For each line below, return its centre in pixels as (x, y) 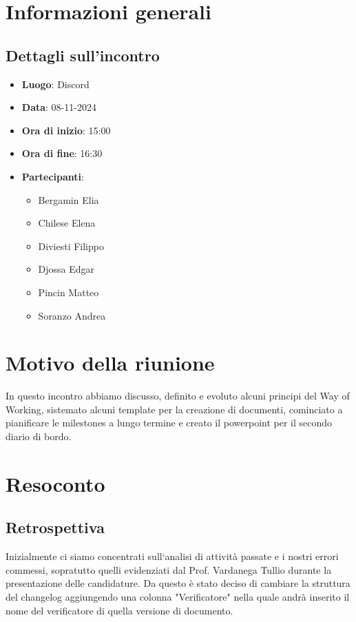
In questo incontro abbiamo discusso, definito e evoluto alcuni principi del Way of (178, 396)
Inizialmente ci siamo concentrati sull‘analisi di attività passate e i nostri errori (172, 556)
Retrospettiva (55, 527)
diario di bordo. (39, 436)
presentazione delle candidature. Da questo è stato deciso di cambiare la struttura (178, 583)
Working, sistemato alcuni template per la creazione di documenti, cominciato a (174, 409)
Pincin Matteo (69, 292)
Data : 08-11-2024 (59, 107)
